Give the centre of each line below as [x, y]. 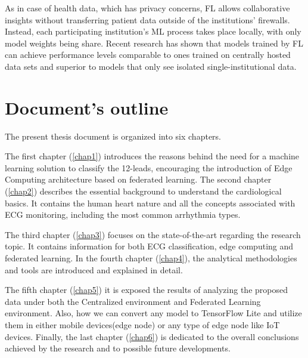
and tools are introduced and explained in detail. [94, 269]
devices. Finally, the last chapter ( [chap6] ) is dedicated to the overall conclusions [152, 336]
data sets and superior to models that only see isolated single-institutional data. [151, 66]
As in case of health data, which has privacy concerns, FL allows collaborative [147, 8]
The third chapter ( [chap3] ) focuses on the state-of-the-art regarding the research [153, 234]
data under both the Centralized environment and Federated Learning [133, 301]
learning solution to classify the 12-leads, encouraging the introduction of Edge [149, 167]
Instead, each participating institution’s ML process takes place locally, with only [153, 31]
